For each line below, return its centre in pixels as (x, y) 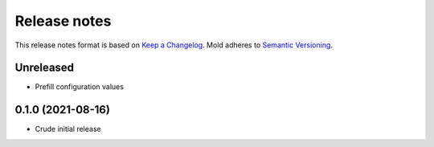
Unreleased (45, 68)
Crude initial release (68, 129)
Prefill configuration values (80, 87)
